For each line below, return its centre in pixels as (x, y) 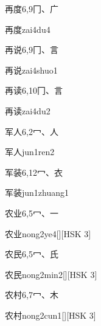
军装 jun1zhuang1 (37, 192)
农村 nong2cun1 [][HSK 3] (50, 315)
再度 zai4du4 (28, 29)
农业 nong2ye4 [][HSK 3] (48, 233)
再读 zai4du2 (28, 110)
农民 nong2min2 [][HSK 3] (51, 274)
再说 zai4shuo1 (31, 70)
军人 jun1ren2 (30, 152)
